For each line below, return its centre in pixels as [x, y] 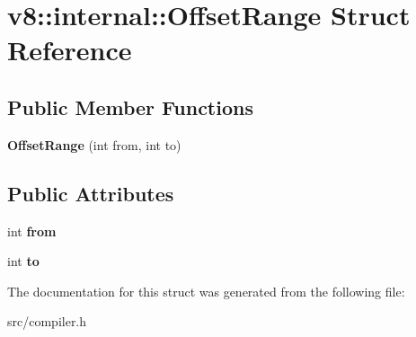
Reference [70, 50]
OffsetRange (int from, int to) [94, 144]
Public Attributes [91, 193]
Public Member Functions [130, 106]
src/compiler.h [47, 321]
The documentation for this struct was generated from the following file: [206, 291]
